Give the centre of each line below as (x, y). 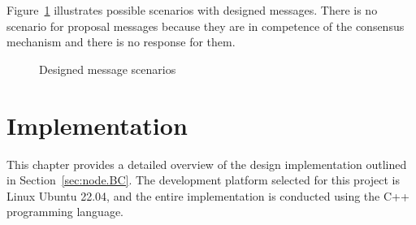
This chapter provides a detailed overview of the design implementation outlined (207, 164)
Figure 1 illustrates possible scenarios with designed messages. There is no (192, 10)
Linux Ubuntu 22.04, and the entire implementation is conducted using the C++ (208, 195)
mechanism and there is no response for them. (121, 42)
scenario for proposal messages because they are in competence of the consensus (206, 26)
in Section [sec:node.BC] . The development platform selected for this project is (204, 180)
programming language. (65, 212)
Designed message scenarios (108, 69)
